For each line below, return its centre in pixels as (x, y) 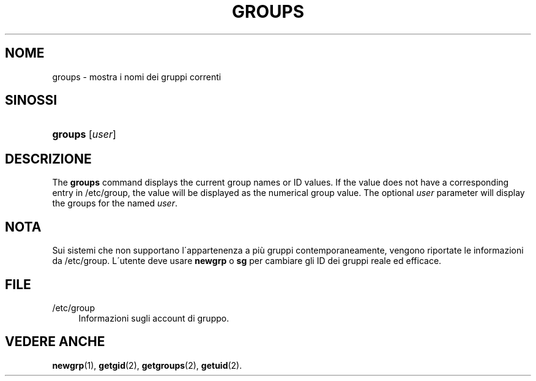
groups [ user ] (84, 134)
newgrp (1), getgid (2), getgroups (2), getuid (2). (147, 365)
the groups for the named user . (115, 203)
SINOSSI (31, 100)
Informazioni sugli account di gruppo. (154, 318)
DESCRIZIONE (48, 159)
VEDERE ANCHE (55, 342)
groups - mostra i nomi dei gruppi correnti (137, 77)
